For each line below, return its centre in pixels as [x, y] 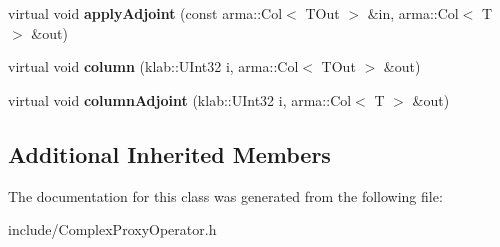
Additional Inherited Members [169, 153]
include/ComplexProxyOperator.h [112, 229]
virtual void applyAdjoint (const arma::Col [145, 13]
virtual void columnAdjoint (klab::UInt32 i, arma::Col [180, 99]
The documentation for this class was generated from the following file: [225, 195]
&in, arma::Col [413, 13]
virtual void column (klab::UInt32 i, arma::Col [153, 66]
